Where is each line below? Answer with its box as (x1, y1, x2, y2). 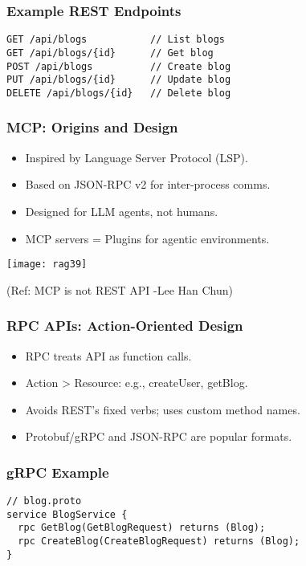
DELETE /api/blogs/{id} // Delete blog (6, 87, 231, 99)
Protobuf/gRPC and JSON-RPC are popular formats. (25, 428, 292, 445)
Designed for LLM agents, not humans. (25, 202, 218, 219)
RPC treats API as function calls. (25, 347, 192, 364)
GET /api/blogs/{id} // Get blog (6, 47, 214, 59)
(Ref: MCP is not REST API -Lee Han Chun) (6, 281, 234, 298)
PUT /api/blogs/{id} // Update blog (6, 74, 231, 86)
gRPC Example (6, 462, 109, 482)
